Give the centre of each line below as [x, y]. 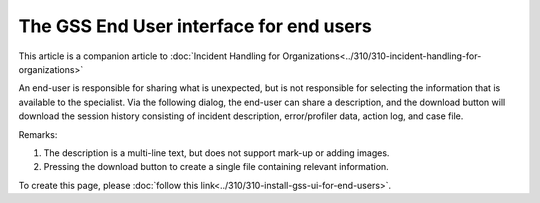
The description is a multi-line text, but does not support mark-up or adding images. [216, 152]
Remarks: [38, 134]
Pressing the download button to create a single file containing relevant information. [216, 167]
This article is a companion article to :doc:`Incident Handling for [149, 56]
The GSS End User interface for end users [195, 26]
